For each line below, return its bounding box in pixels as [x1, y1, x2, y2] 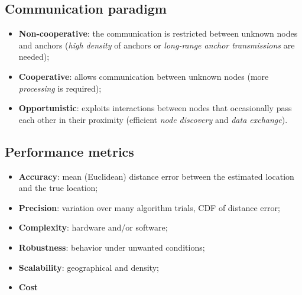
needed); [18, 50, 50, 63]
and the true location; [18, 181, 98, 194]
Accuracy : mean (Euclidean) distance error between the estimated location [18, 170, 294, 182]
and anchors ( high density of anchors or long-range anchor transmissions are [18, 38, 295, 51]
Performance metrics [5, 142, 134, 160]
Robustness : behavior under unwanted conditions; [18, 241, 205, 253]
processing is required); [18, 82, 102, 94]
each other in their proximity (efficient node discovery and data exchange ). [18, 113, 288, 125]
